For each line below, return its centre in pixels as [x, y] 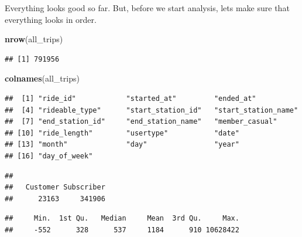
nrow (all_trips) [34, 39]
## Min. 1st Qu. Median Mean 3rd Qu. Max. [122, 219]
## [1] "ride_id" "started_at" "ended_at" [131, 98]
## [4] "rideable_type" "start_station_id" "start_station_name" [152, 110]
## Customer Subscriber [55, 187]
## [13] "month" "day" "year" [122, 145]
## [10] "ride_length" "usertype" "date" [122, 133]
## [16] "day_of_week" [49, 156]
